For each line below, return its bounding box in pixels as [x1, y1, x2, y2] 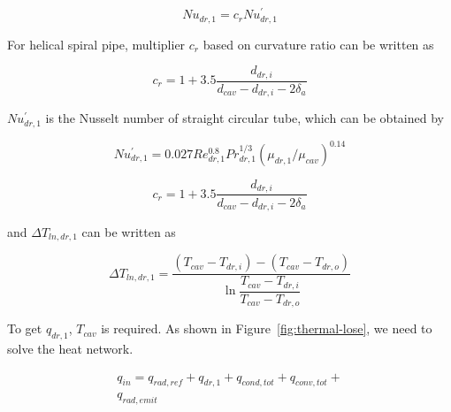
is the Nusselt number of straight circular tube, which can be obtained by [45, 109, 444, 127]
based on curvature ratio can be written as [203, 34, 434, 53]
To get [7, 319, 42, 338]
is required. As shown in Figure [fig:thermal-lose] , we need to [101, 319, 432, 338]
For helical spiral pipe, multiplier [7, 34, 186, 53]
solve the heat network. [7, 340, 134, 358]
